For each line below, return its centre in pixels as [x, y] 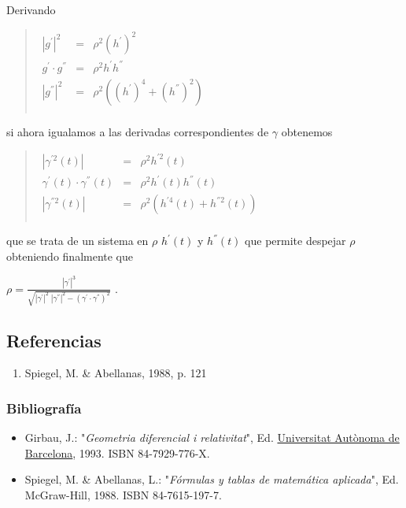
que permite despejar [295, 241]
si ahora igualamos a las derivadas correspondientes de [138, 131]
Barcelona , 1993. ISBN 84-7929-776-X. [117, 452]
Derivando [31, 9]
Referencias [54, 340]
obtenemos [307, 131]
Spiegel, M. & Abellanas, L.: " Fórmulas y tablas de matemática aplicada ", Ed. [212, 479]
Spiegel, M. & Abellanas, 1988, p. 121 [116, 373]
